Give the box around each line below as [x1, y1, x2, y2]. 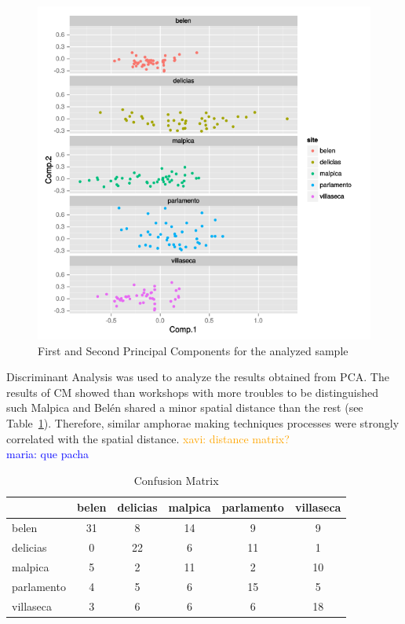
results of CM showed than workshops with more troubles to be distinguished [6, 384, 379, 400]
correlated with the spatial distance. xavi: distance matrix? [6, 430, 290, 446]
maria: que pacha [6, 446, 89, 462]
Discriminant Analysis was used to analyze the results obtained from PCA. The [6, 369, 389, 385]
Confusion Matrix [133, 472, 219, 488]
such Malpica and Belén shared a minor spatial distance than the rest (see [6, 399, 363, 416]
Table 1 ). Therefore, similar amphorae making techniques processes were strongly [6, 414, 400, 431]
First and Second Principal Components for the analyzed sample [38, 342, 348, 358]
